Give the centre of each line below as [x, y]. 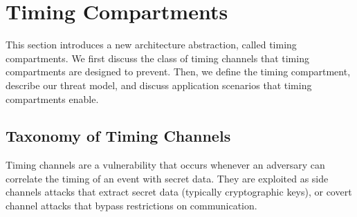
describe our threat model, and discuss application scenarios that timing [159, 85]
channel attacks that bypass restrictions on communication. [131, 206]
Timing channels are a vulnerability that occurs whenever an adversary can [165, 165]
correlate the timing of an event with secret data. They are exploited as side [167, 178]
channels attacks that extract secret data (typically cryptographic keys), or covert [179, 192]
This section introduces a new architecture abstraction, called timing [151, 45]
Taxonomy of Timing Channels [118, 136]
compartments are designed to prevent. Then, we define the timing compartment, [178, 72]
